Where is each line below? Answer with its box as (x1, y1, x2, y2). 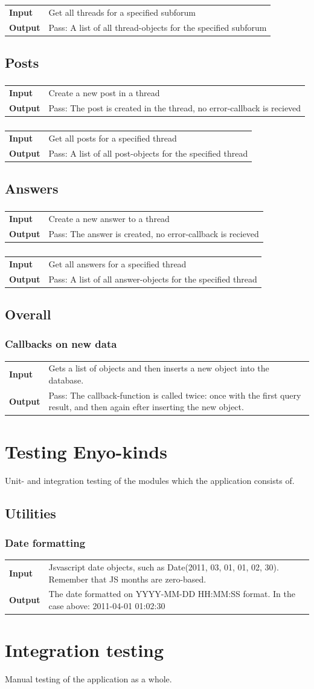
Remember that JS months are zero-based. (48, 572, 207, 585)
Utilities (5, 503, 56, 522)
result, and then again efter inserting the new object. (48, 400, 244, 413)
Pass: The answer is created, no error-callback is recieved (48, 227, 259, 240)
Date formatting (5, 535, 86, 550)
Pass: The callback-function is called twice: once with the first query (48, 388, 301, 401)
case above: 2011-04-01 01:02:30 (48, 599, 165, 612)
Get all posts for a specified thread (48, 131, 177, 144)
